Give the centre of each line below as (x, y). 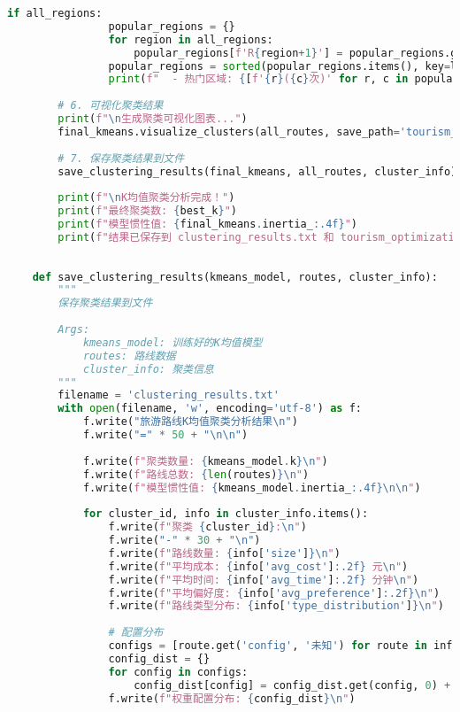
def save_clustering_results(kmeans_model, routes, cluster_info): (235, 277)
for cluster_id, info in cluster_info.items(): (226, 514)
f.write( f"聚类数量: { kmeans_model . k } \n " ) (205, 461)
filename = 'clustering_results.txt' (169, 395)
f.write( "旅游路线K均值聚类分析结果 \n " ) (190, 422)
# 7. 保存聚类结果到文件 (121, 158)
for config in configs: (178, 672)
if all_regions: (55, 13)
